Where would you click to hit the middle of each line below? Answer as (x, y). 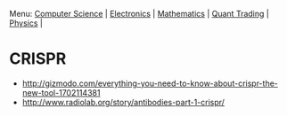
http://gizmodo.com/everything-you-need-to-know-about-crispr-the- (150, 83)
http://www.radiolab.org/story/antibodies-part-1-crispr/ (123, 102)
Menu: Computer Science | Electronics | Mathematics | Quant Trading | (139, 14)
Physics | (26, 23)
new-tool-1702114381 (61, 92)
